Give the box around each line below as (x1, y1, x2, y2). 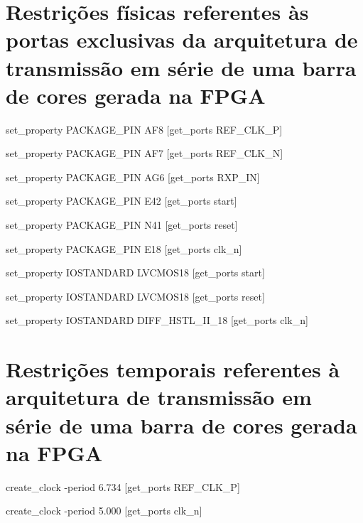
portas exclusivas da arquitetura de (6, 25, 358, 54)
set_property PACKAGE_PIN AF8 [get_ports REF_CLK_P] (6, 122, 283, 136)
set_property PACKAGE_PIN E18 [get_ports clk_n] (6, 241, 242, 256)
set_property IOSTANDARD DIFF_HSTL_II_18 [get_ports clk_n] (6, 313, 308, 328)
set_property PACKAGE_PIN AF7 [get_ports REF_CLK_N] (6, 146, 283, 161)
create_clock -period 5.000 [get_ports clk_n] (6, 503, 202, 518)
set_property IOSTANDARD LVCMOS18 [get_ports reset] (6, 289, 265, 303)
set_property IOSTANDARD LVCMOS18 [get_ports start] (6, 265, 265, 280)
